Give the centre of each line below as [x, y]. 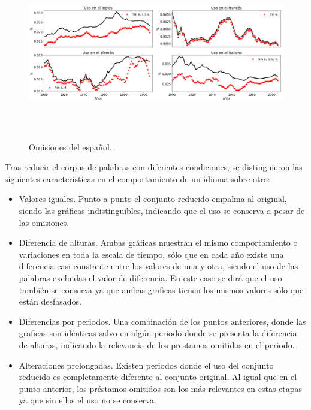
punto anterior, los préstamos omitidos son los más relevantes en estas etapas [161, 388]
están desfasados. [50, 301]
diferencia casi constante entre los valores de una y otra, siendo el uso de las [158, 266]
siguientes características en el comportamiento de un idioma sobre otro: [138, 178]
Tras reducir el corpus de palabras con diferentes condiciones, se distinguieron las [154, 167]
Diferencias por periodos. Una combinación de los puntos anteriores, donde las [162, 321]
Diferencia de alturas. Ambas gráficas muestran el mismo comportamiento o [158, 242]
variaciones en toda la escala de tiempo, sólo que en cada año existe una [151, 254]
